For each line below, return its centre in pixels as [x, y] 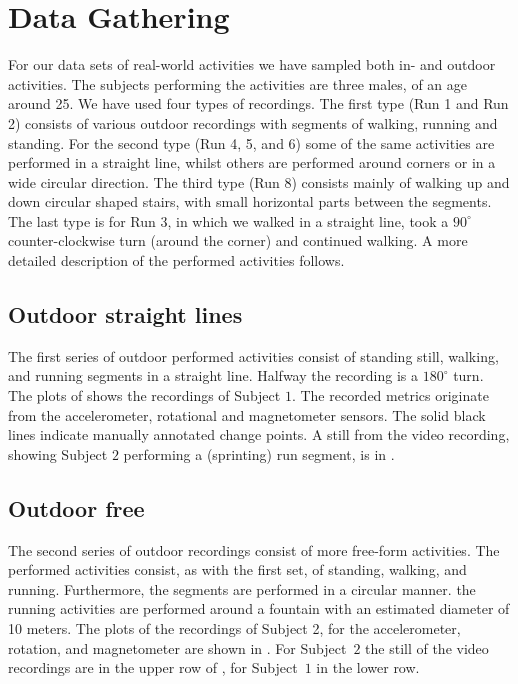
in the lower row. [368, 667]
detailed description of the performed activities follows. [176, 260]
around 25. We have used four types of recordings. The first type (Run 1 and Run [258, 103]
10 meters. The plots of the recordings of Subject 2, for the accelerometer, [234, 628]
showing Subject [58, 453]
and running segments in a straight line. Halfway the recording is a [213, 375]
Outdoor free [76, 507]
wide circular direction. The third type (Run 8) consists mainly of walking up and [259, 181]
